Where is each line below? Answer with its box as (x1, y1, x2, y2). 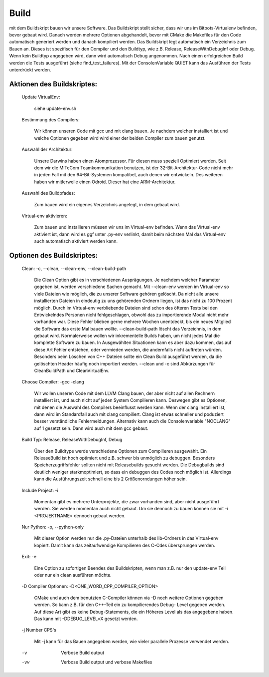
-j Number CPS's (21, 627, 57, 633)
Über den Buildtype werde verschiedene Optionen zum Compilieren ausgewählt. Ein (34, 448, 207, 454)
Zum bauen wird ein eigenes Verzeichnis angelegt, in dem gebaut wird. (34, 201, 180, 207)
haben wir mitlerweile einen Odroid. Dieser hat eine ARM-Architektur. (34, 179, 176, 185)
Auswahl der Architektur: (21, 146, 73, 152)
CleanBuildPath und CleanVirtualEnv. (34, 367, 110, 374)
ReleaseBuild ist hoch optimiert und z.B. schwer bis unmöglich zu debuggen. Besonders (34, 455, 215, 461)
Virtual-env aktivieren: (21, 213, 67, 219)
